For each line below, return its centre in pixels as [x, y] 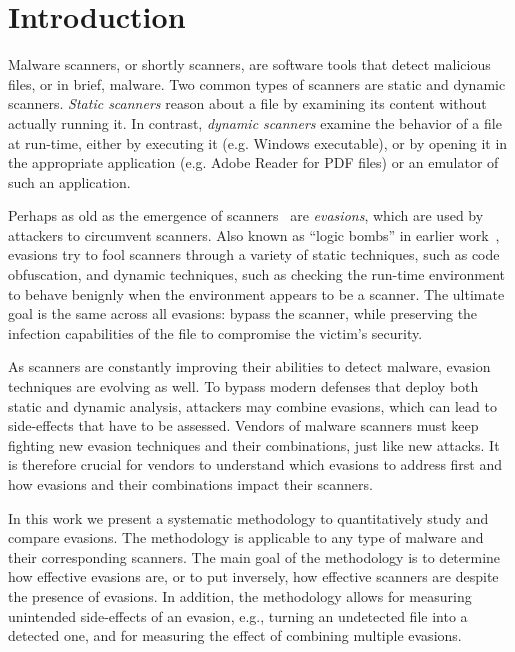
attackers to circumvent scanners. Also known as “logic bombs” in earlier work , [254, 234]
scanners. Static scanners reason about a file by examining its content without [247, 103]
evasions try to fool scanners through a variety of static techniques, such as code [254, 254]
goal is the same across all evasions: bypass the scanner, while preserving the [243, 313]
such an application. [69, 181]
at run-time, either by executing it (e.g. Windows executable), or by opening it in [258, 142]
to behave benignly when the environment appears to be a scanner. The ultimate [256, 293]
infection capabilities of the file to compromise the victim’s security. [215, 332]
